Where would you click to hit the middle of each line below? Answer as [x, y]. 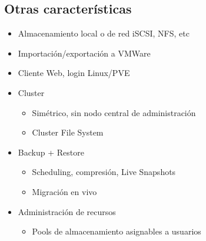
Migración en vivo [64, 191]
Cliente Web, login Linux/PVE [74, 73]
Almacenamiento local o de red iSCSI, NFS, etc [104, 33]
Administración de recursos [67, 211]
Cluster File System [68, 132]
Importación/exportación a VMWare [84, 53]
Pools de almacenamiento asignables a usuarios [117, 231]
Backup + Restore [51, 152]
